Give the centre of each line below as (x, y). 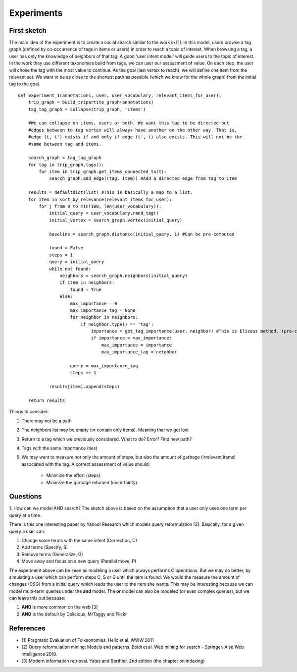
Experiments (36, 13)
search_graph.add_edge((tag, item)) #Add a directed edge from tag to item (143, 179)
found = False (66, 248)
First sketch (28, 30)
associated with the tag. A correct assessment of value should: (86, 464)
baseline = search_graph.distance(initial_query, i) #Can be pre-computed (142, 234)
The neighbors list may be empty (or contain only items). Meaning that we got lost (105, 430)
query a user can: (27, 531)
